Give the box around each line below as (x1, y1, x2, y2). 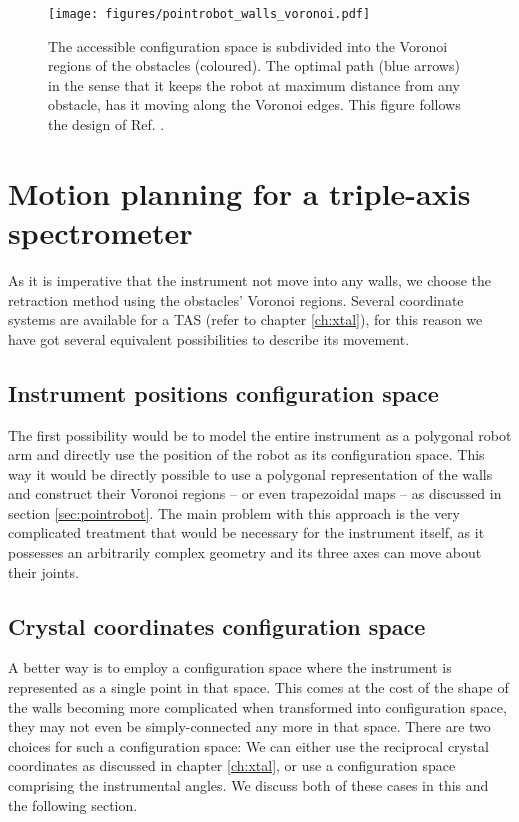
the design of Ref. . (48, 114, 165, 135)
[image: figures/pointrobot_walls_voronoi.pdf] (48, 7, 371, 21)
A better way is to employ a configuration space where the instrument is (8, 657, 452, 678)
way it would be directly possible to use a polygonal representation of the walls (8, 463, 493, 484)
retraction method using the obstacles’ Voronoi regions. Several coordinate (8, 289, 464, 310)
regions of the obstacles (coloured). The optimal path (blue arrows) (48, 55, 460, 76)
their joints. (8, 561, 79, 582)
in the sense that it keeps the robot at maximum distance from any (48, 74, 460, 95)
